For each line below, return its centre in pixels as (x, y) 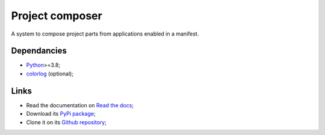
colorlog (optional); (50, 74)
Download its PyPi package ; (61, 114)
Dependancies (39, 51)
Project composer (57, 16)
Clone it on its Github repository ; (66, 122)
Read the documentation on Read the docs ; (80, 105)
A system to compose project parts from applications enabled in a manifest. (105, 34)
